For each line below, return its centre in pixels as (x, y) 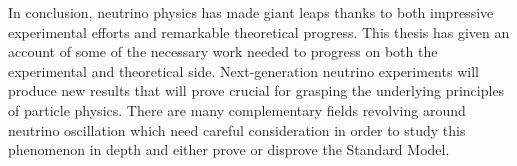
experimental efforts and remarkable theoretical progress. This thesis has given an (259, 31)
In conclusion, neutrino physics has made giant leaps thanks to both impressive (251, 12)
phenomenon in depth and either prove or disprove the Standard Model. (229, 149)
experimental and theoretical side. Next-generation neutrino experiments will (243, 70)
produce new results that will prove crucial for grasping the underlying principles (256, 90)
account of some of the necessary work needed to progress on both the (223, 51)
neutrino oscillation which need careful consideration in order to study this (237, 129)
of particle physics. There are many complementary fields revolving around (237, 109)
